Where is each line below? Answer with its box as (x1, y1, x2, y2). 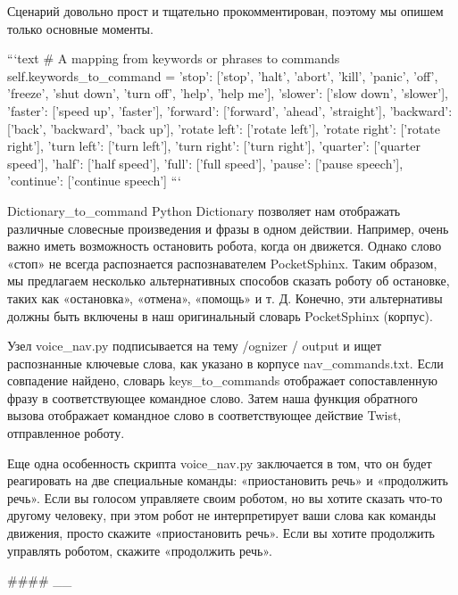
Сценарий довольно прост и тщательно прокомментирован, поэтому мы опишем (7, 2, 444, 20)
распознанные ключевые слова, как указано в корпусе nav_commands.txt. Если (7, 353, 444, 372)
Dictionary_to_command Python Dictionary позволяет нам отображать (7, 201, 401, 219)
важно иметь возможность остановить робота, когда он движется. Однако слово (7, 236, 442, 255)
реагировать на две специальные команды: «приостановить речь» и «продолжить (7, 471, 448, 490)
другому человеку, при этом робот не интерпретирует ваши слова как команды (7, 506, 437, 525)
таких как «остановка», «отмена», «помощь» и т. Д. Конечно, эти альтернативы (7, 288, 443, 307)
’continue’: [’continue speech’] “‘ (7, 171, 181, 190)
